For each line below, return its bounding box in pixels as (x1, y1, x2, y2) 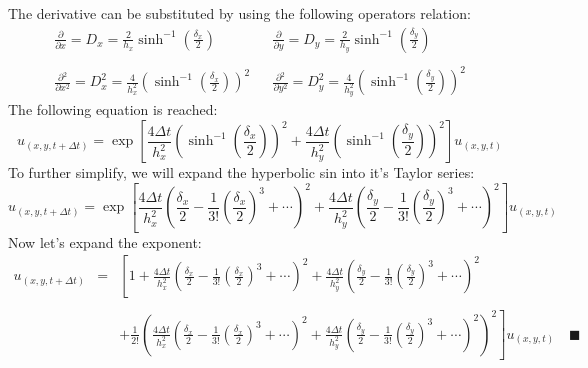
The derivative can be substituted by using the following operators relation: (8, 3, 471, 23)
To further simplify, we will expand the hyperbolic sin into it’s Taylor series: (8, 162, 475, 183)
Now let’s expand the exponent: (8, 231, 202, 252)
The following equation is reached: (8, 99, 218, 120)
